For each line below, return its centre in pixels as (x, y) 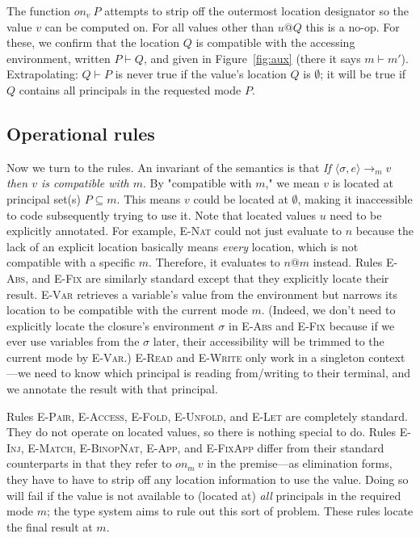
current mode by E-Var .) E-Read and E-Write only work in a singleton (186, 357)
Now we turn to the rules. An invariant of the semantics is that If (169, 167)
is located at (363, 183)
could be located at (241, 198)
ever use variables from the (73, 341)
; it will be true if (363, 74)
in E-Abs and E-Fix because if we (312, 325)
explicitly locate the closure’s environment (111, 325)
